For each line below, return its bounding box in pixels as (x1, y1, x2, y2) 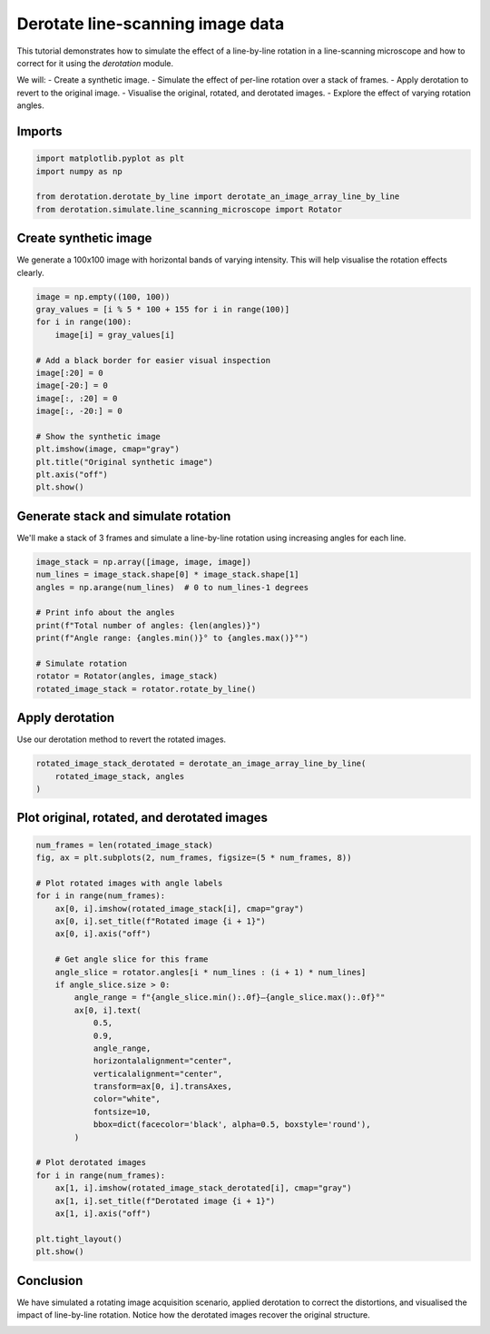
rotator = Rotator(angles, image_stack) (35, 671, 218, 681)
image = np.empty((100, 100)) (35, 292, 171, 301)
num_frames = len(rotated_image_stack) (35, 840, 213, 850)
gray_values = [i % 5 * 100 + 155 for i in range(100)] (35, 304, 290, 314)
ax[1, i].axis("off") (54, 1208, 152, 1219)
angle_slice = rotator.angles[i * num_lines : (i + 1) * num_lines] (54, 967, 367, 977)
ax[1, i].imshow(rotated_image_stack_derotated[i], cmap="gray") (54, 1183, 352, 1193)
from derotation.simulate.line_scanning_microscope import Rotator (35, 204, 343, 214)
